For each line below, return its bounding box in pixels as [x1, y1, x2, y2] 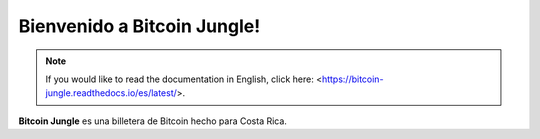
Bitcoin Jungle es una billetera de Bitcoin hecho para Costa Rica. [18, 115, 287, 127]
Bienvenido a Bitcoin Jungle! [18, 15, 261, 37]
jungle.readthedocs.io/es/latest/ [45, 87, 177, 99]
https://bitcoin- [321, 73, 384, 85]
